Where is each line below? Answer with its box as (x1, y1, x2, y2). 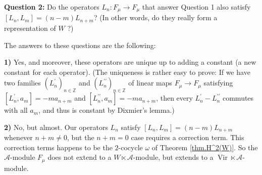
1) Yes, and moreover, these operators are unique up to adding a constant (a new (4, 57, 256, 67)
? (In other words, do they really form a (93, 12, 218, 23)
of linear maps (128, 77, 173, 88)
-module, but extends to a (133, 152, 214, 162)
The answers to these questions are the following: (4, 39, 156, 50)
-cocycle (118, 142, 143, 152)
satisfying (203, 77, 233, 88)
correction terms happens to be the (4, 142, 113, 152)
